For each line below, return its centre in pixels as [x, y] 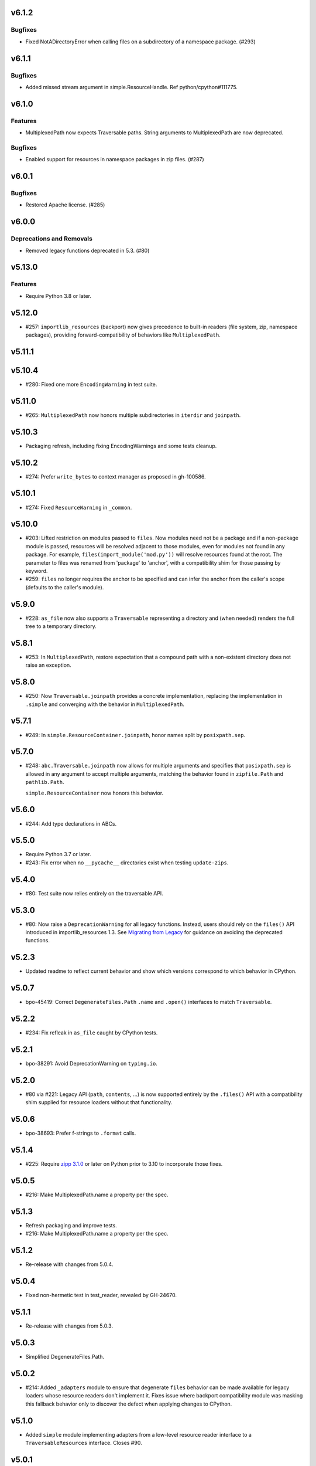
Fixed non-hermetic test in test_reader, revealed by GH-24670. [101, 1295]
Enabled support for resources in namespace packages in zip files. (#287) [115, 160]
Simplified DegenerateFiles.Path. [65, 1357]
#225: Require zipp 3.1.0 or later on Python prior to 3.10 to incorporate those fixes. [124, 1164]
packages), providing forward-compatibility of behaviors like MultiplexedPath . [123, 335]
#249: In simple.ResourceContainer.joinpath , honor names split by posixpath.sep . [135, 735]
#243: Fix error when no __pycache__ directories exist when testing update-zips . [127, 863]
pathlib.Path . [45, 782]
